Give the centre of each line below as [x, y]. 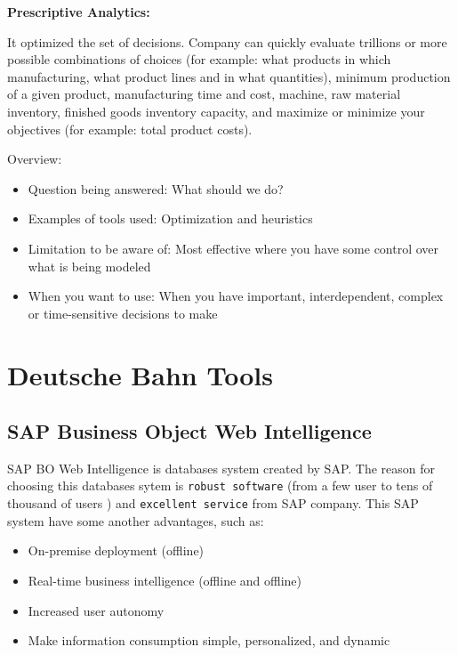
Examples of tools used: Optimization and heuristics [170, 218]
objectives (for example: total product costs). [130, 129]
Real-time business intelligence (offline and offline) [165, 580]
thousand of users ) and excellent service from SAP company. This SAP [213, 503]
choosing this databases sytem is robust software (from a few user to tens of [220, 485]
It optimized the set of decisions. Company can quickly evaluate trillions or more [227, 41]
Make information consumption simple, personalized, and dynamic [209, 640]
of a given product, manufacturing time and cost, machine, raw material [204, 94]
